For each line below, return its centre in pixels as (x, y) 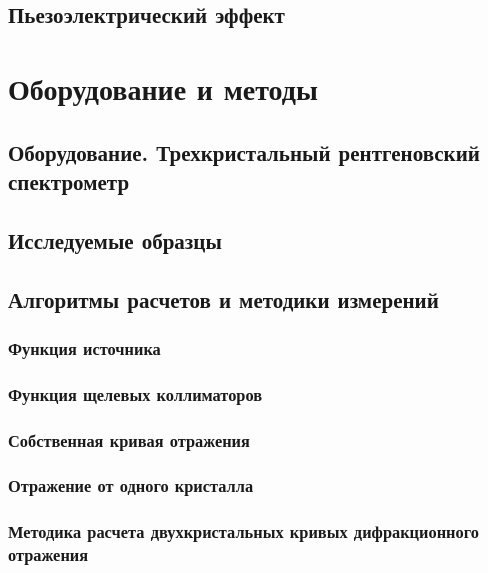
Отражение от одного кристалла (131, 485)
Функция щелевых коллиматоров (135, 393)
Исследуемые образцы (115, 239)
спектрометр (69, 180)
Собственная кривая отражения (129, 439)
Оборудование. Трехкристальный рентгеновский (244, 151)
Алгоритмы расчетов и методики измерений (223, 298)
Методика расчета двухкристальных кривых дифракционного (243, 531)
